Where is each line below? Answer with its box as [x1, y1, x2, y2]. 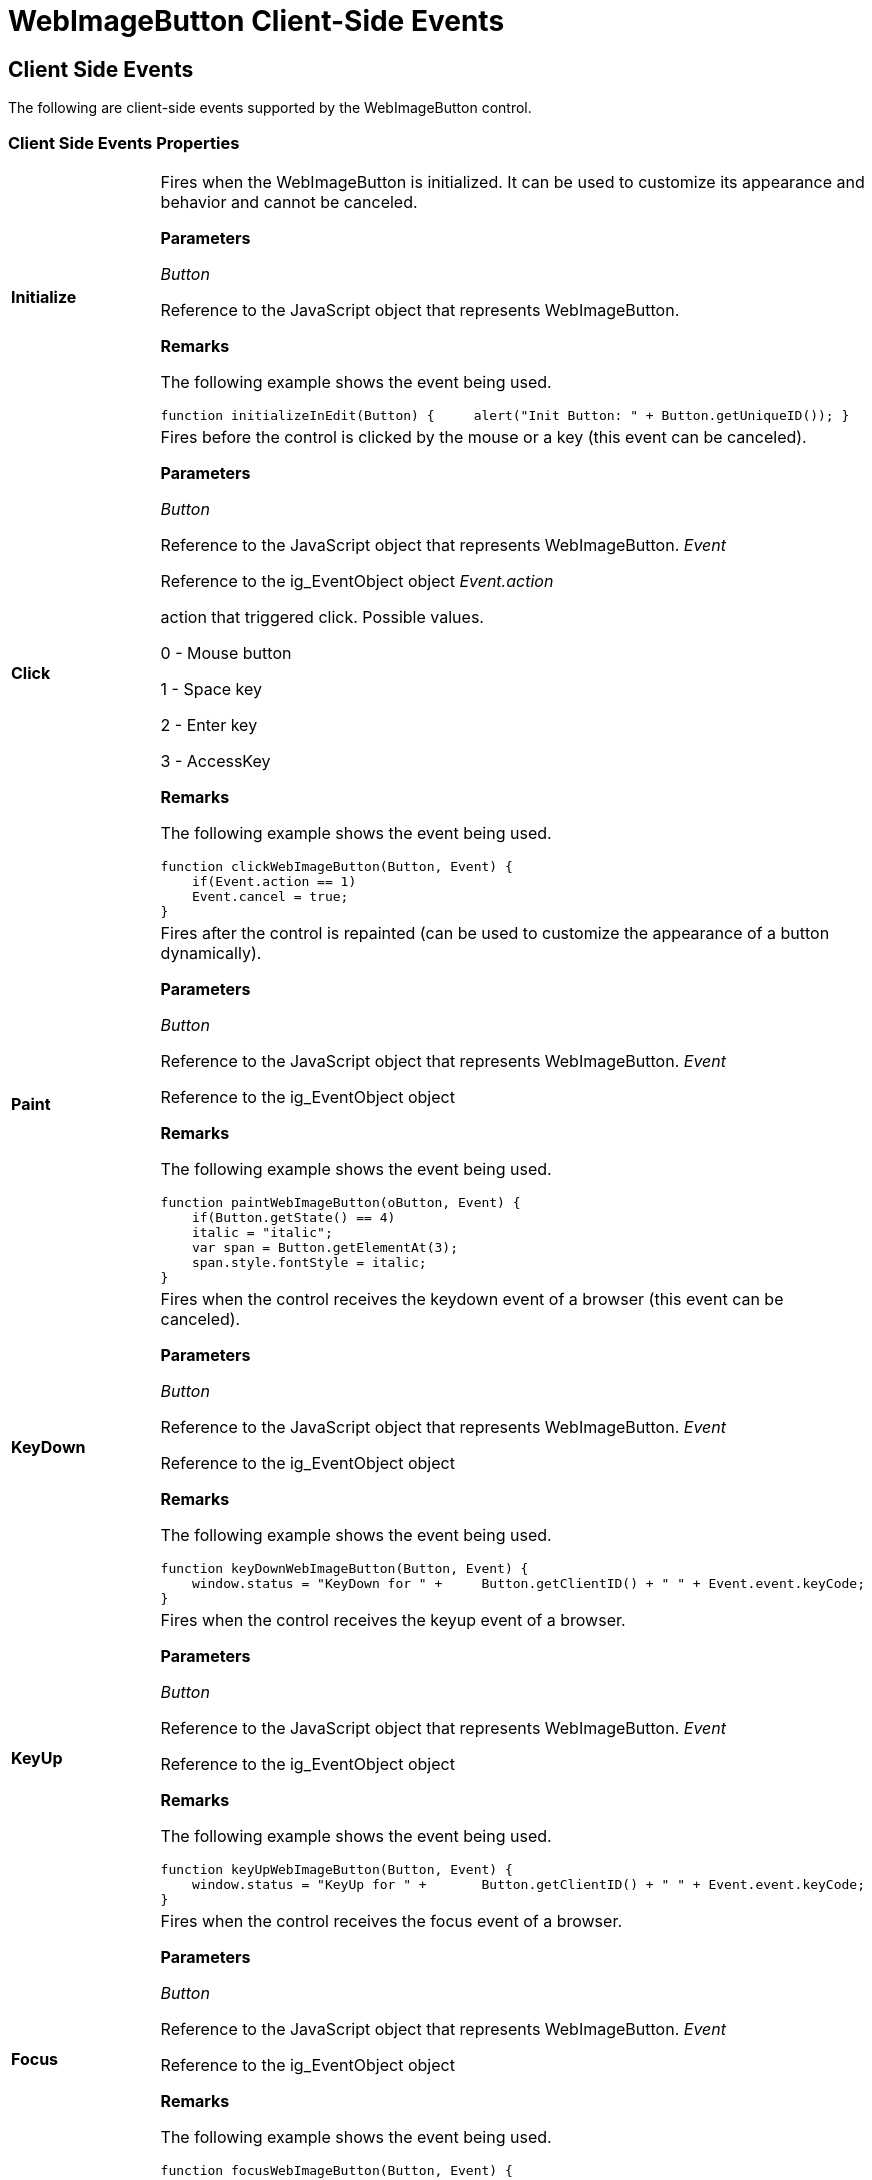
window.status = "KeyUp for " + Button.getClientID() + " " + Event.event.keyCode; [191, 1876, 865, 1892]
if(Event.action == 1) [191, 873, 357, 889]
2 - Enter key [160, 714, 258, 735]
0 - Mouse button [160, 642, 292, 663]
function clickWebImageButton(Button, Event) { [160, 858, 513, 874]
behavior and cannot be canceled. [160, 191, 418, 212]
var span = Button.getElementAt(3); [191, 1239, 458, 1255]
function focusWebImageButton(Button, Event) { [160, 2162, 513, 2178]
